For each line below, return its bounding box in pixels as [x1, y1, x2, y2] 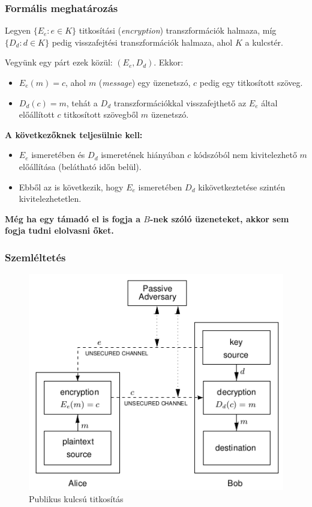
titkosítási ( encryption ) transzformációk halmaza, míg [79, 24, 277, 37]
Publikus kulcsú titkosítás [29, 492, 124, 505]
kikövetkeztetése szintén [198, 180, 286, 193]
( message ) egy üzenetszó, [98, 76, 191, 88]
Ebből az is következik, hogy [19, 180, 124, 193]
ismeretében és [31, 148, 85, 161]
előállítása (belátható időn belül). [19, 160, 142, 172]
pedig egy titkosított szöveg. [199, 76, 303, 88]
